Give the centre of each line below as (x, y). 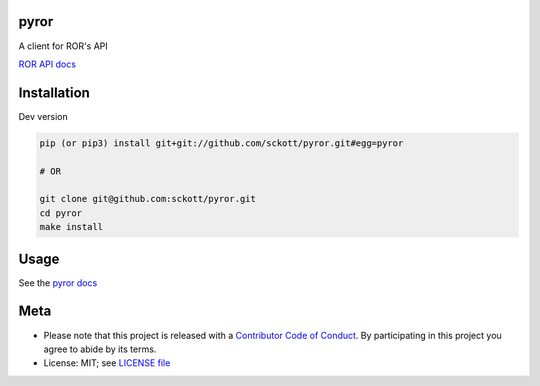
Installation (54, 92)
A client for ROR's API (63, 46)
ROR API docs (47, 64)
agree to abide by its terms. (100, 349)
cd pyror (61, 213)
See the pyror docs (58, 282)
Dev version (43, 116)
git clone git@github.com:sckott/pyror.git (148, 199)
